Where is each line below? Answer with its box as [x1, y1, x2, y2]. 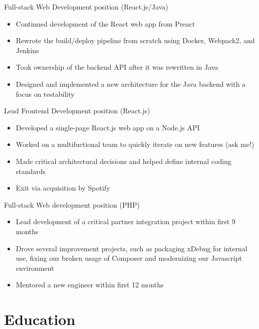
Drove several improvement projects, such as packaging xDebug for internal [16, 243, 247, 253]
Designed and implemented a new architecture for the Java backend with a [16, 78, 246, 89]
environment [16, 262, 54, 273]
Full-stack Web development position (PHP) [4, 199, 140, 210]
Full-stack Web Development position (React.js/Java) [4, 2, 168, 12]
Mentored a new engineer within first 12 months [16, 279, 164, 290]
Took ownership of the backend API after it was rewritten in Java [16, 62, 218, 72]
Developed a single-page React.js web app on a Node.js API [16, 122, 200, 132]
